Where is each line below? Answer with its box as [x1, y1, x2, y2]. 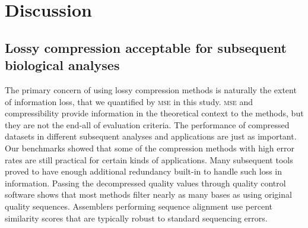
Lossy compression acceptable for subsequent [5, 38, 287, 56]
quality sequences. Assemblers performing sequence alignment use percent [5, 199, 272, 212]
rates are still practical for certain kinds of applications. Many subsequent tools [5, 153, 293, 166]
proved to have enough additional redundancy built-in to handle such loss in [5, 165, 282, 178]
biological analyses [5, 56, 120, 74]
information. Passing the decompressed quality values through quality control [5, 176, 286, 189]
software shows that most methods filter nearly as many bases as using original [5, 188, 292, 201]
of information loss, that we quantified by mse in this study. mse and [5, 95, 253, 107]
